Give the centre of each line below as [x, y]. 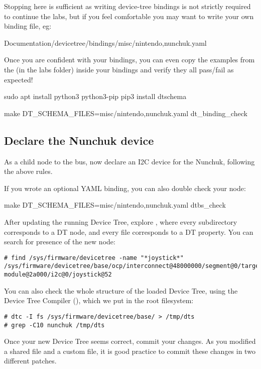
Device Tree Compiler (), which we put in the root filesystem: [99, 300]
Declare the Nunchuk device [79, 140]
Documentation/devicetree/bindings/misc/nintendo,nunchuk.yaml [105, 42]
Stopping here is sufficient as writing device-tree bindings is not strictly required [127, 6]
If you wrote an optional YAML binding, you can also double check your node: [125, 188]
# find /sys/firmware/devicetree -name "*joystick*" [94, 258]
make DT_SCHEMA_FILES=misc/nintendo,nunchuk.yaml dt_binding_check [126, 113]
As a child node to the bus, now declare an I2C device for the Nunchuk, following [129, 161]
